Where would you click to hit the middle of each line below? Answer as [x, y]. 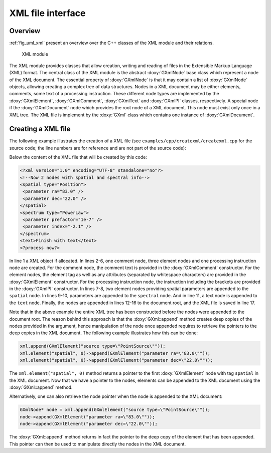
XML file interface [47, 13]
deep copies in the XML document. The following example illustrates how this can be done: [104, 333]
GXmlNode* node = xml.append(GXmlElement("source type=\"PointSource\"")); [115, 410]
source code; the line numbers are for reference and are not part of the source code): [98, 148]
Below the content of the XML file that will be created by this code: [78, 157]
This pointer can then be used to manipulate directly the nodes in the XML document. [97, 444]
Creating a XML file [40, 129]
